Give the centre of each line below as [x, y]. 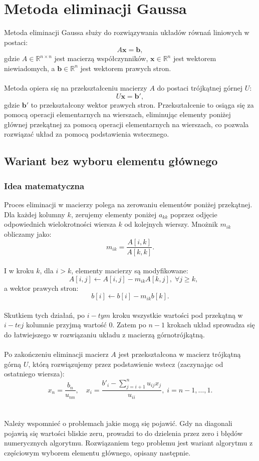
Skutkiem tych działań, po [45, 315]
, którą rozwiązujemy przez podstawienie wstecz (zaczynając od [126, 364]
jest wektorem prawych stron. [126, 68]
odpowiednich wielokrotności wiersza [60, 224]
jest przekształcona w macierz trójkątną [180, 354]
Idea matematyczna [44, 185]
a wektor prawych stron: [41, 288]
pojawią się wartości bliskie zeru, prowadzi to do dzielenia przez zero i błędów [123, 433]
